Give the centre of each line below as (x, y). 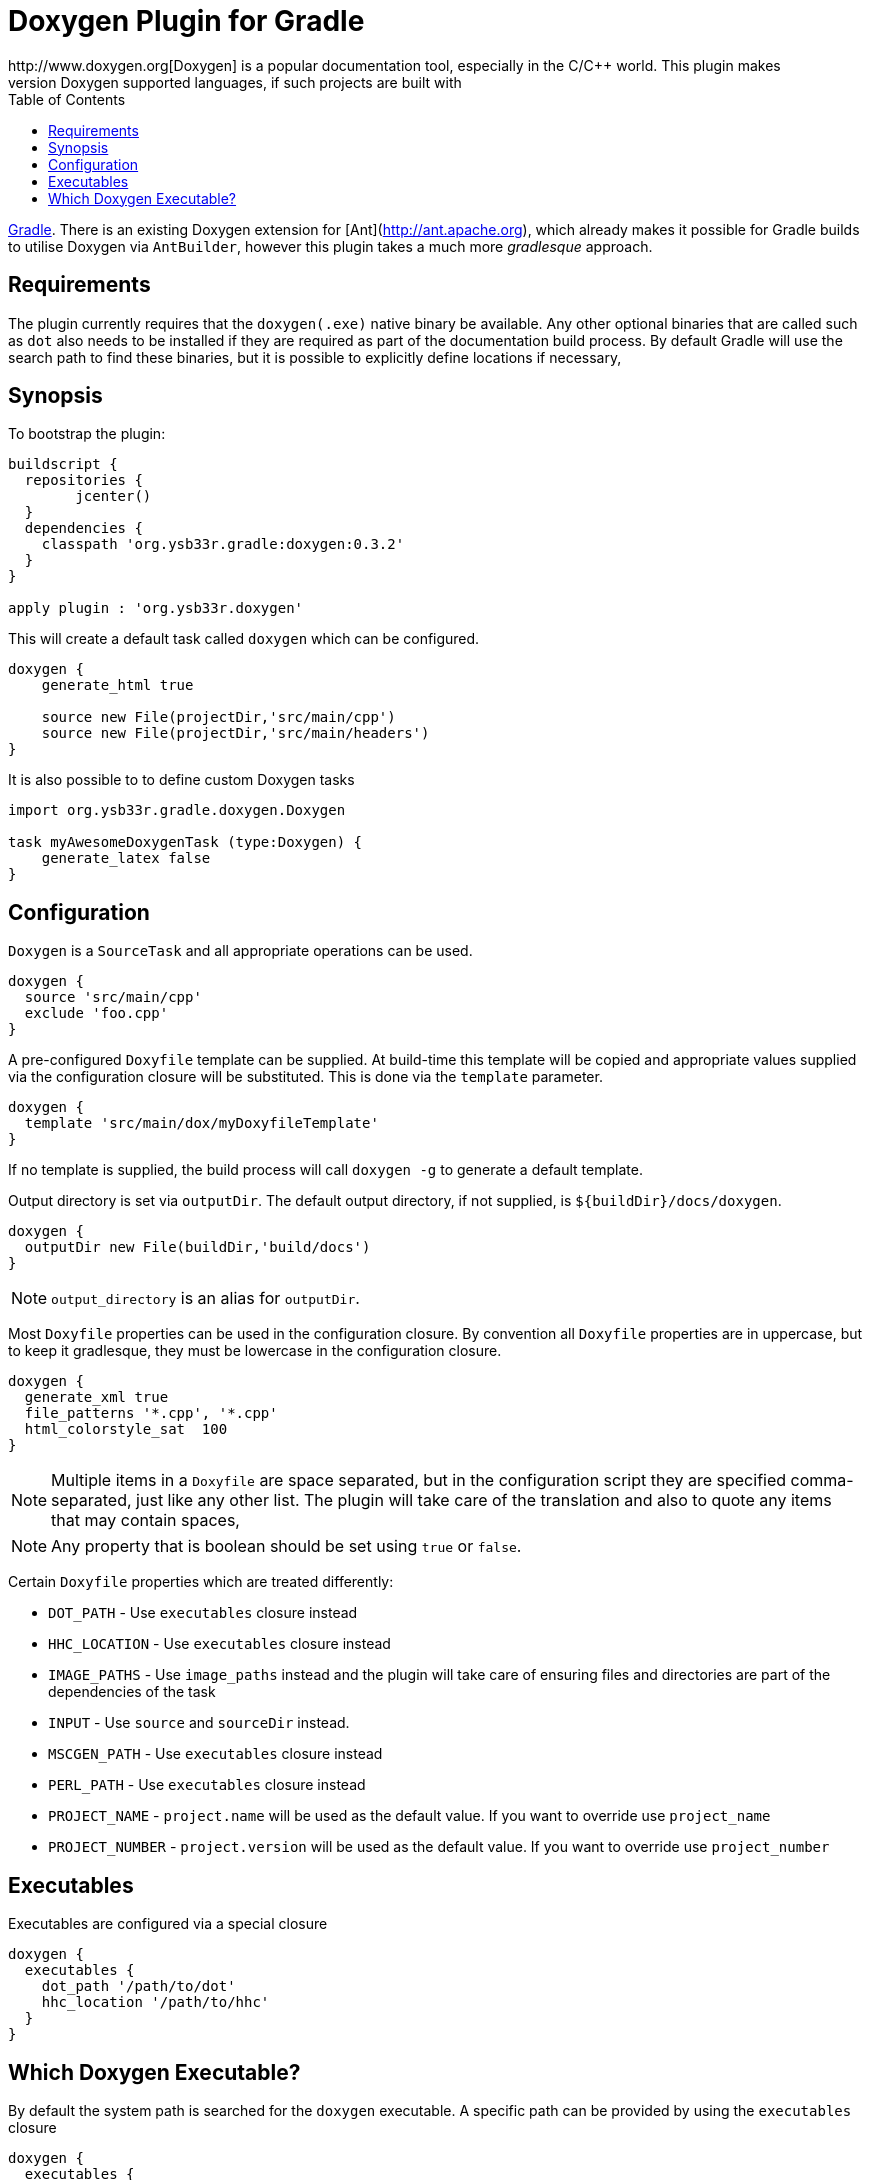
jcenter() (113, 496)
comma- (822, 1480)
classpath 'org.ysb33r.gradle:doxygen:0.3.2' (223, 544)
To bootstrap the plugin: (87, 434)
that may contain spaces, (145, 1520)
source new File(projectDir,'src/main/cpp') (218, 717)
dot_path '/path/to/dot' (138, 1986)
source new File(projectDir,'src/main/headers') (235, 733)
